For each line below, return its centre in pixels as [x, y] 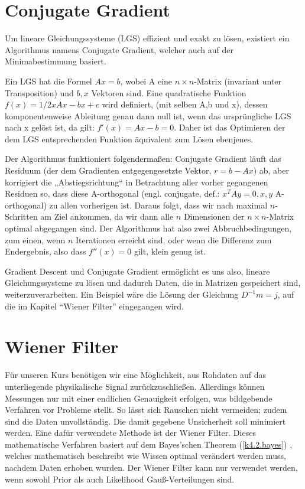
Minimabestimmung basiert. [56, 61]
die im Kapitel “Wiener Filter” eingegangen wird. [94, 306]
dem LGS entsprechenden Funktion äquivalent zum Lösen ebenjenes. [129, 138]
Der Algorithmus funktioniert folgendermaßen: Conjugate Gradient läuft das [143, 159]
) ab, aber [271, 170]
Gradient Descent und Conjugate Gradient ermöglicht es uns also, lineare [137, 271]
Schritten [21, 216]
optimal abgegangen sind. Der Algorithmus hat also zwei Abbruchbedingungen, [148, 228]
